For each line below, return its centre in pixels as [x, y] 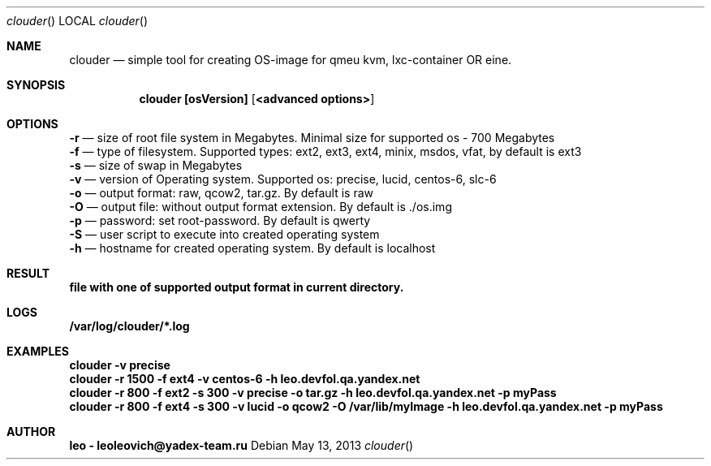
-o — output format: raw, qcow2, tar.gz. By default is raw [222, 193]
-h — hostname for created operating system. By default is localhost [252, 248]
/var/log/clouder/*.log [129, 326]
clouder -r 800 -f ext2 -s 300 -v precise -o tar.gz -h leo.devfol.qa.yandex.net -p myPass [313, 393]
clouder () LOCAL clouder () [78, 21]
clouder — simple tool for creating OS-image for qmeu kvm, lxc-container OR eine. [291, 60]
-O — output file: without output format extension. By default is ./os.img [261, 207]
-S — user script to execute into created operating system [224, 234]
